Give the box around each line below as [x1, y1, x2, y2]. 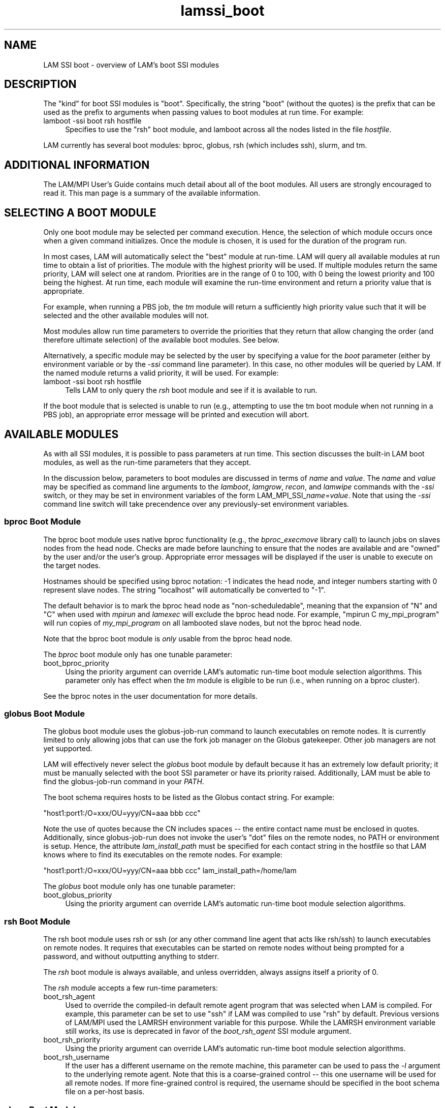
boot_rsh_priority [43, 1035, 101, 1044]
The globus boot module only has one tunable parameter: [43, 882, 236, 891]
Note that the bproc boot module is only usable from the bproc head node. [43, 634, 293, 643]
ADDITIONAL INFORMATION [4, 158, 150, 171]
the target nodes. [43, 561, 101, 570]
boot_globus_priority [43, 890, 112, 900]
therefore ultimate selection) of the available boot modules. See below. [43, 335, 279, 345]
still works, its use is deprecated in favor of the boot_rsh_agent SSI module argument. [65, 1027, 352, 1036]
